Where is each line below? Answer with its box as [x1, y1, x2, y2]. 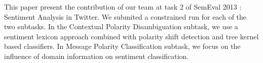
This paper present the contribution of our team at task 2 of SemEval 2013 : [4, 2, 242, 12]
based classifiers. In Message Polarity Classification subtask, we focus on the [4, 41, 241, 51]
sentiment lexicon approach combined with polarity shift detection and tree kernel [4, 31, 259, 41]
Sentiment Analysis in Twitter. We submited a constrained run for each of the [4, 11, 247, 22]
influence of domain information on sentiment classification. [4, 50, 189, 61]
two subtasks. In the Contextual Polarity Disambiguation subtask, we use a [4, 21, 238, 32]
